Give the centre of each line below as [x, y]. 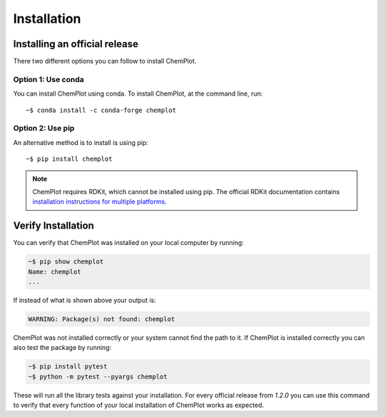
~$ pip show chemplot [66, 262]
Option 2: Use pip [44, 129]
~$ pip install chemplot [69, 159]
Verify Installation [53, 226]
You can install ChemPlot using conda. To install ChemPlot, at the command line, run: [138, 94]
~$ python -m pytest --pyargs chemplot [98, 376]
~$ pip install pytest [68, 367]
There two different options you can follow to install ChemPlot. [105, 61]
